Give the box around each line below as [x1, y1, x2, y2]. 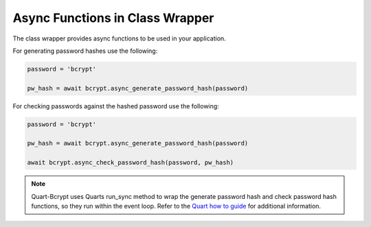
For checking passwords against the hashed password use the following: [12, 101, 219, 110]
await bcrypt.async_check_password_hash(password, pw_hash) [27, 158, 234, 167]
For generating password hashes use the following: [12, 47, 158, 55]
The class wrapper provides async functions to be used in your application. [12, 34, 226, 43]
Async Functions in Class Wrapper [12, 10, 214, 25]
